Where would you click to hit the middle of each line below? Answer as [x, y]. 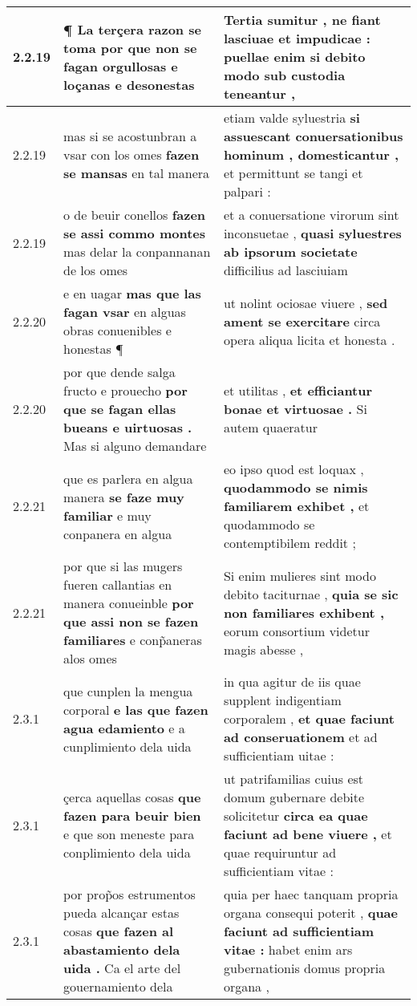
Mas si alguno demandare [135, 446]
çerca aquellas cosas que [132, 797]
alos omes [90, 658]
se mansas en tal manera [137, 173]
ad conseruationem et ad [300, 737]
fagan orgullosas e [121, 66]
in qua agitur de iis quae [292, 681]
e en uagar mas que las [132, 293]
